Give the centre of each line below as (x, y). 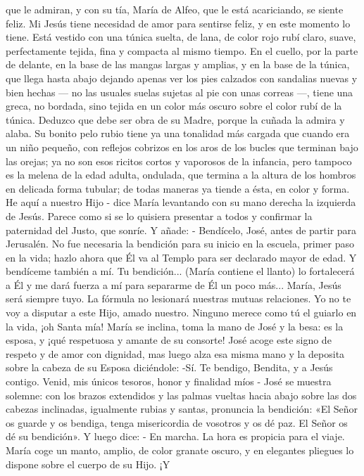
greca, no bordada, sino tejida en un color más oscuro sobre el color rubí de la (174, 106)
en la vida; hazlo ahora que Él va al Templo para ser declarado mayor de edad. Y (181, 257)
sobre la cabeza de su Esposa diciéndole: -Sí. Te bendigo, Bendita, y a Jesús (169, 367)
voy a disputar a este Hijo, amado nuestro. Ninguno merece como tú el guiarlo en (181, 313)
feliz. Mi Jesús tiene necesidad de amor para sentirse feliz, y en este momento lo (178, 23)
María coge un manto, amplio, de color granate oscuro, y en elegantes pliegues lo (180, 450)
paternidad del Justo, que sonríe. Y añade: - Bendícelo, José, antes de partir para (181, 230)
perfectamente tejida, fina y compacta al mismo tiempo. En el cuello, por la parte (182, 50)
